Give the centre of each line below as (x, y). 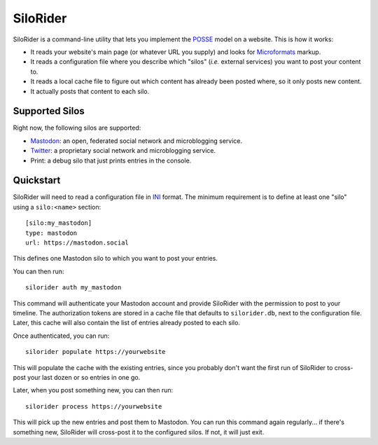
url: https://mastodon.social (77, 243)
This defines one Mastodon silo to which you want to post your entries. (115, 259)
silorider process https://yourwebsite (94, 406)
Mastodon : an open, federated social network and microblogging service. (136, 141)
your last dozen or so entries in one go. (84, 377)
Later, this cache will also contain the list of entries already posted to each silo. (127, 323)
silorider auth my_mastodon (73, 288)
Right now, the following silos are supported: (77, 128)
